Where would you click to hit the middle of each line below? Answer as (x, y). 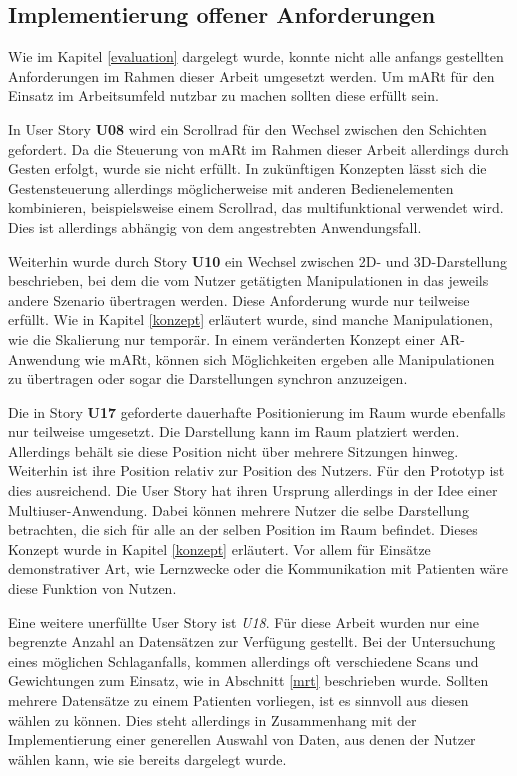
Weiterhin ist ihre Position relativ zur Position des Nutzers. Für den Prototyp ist (256, 470)
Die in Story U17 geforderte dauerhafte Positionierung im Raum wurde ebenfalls (257, 411)
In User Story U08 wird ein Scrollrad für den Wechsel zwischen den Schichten (247, 128)
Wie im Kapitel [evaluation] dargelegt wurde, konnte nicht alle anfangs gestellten (256, 56)
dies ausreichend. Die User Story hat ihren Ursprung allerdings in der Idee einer (253, 490)
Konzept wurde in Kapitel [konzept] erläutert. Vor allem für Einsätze (219, 548)
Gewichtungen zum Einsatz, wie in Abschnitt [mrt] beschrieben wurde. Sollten (248, 680)
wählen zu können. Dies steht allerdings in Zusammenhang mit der (212, 719)
